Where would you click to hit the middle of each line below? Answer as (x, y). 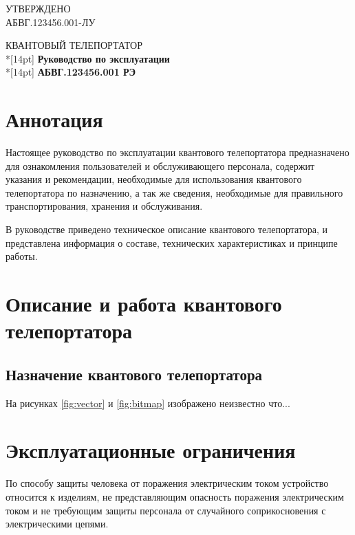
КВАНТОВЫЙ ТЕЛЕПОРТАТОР (74, 45)
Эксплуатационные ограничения (151, 450)
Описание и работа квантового (144, 304)
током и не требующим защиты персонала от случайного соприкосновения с (166, 510)
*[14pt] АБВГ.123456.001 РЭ (71, 72)
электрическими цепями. (57, 524)
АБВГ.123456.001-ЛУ (51, 22)
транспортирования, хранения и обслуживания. (104, 206)
